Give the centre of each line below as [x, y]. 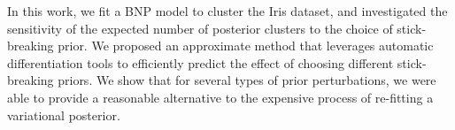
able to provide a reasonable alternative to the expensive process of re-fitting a [220, 97]
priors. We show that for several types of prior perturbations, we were [247, 80]
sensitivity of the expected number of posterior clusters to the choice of [200, 28]
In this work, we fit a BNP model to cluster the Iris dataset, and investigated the [227, 11]
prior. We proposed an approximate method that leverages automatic [246, 46]
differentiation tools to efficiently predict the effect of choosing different [201, 62]
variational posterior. [64, 115]
